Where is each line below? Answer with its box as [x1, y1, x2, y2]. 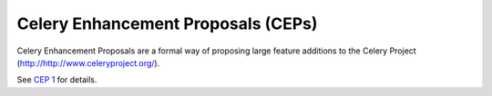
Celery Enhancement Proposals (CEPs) [16, 14, 318, 34]
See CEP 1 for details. [16, 74, 97, 85]
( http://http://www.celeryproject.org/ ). [16, 57, 160, 68]
